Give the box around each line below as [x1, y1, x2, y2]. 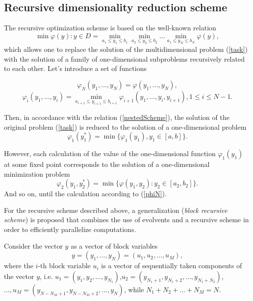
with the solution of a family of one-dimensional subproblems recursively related [4, 53, 245, 64]
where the [4, 260, 33, 271]
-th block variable [38, 260, 91, 271]
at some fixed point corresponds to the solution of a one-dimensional [4, 159, 210, 169]
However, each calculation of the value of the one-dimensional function [4, 148, 216, 159]
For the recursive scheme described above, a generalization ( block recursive [4, 205, 228, 215]
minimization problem [4, 168, 70, 179]
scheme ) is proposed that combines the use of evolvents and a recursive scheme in [4, 214, 249, 225]
